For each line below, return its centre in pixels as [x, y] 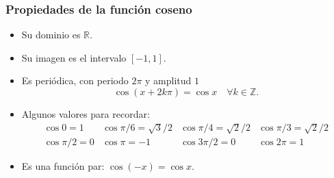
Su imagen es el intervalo [74, 57]
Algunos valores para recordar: [86, 114]
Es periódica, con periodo [75, 80]
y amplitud [168, 80]
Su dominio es [51, 35]
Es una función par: [63, 166]
